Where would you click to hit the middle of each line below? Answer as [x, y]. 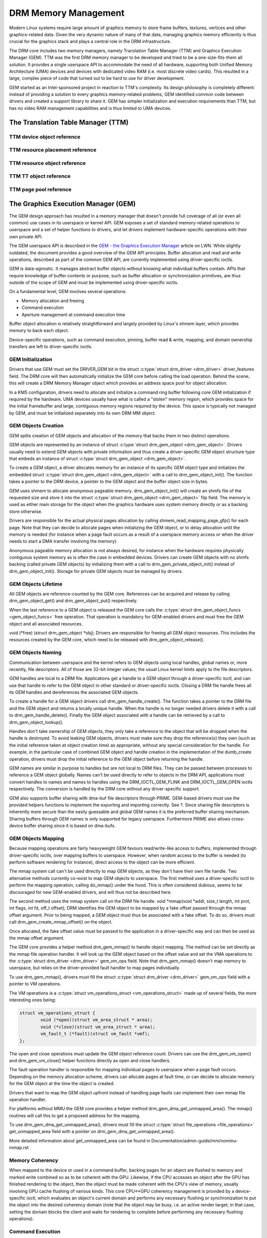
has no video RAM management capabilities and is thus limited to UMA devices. [90, 108]
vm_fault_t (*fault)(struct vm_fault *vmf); [95, 1034]
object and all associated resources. [46, 623]
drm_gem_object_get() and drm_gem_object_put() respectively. [73, 601]
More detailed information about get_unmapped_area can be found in [80, 1140]
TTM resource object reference [47, 163]
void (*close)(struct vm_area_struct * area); [98, 1027]
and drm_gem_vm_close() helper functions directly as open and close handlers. [90, 1060]
